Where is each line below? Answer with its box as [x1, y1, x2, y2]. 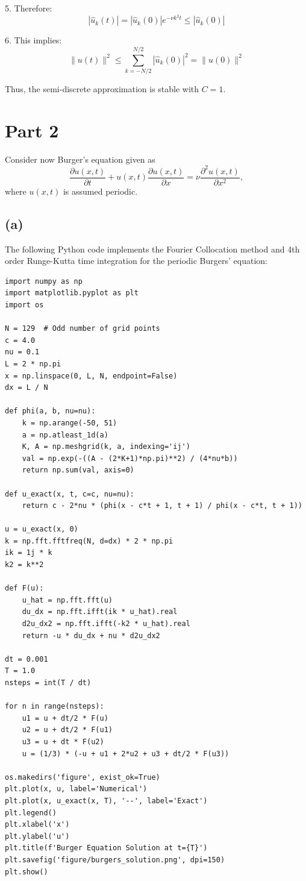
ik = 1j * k [5, 548, 52, 557]
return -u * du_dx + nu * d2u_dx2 [22, 631, 160, 640]
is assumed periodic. [63, 184, 138, 197]
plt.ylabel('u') [5, 832, 70, 841]
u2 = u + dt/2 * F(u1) [22, 726, 113, 735]
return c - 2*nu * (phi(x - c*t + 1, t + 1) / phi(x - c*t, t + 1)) [22, 501, 302, 510]
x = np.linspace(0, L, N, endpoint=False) [5, 371, 178, 380]
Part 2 [5, 118, 59, 142]
